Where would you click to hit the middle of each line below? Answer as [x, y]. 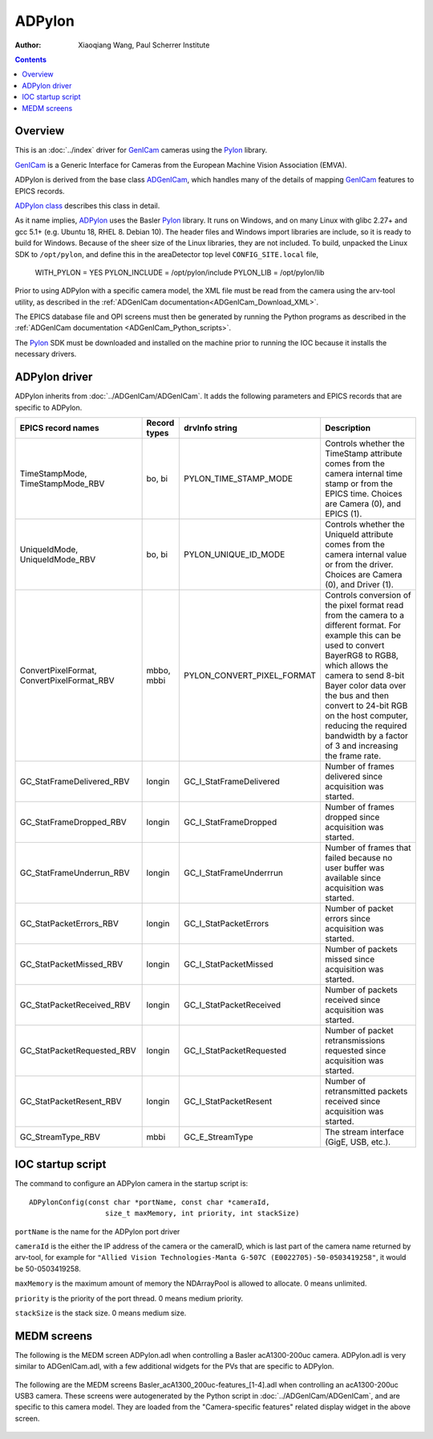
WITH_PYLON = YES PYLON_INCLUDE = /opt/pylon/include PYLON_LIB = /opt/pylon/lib [180, 272]
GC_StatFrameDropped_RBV [73, 822]
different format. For [363, 625]
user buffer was [355, 868]
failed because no [359, 857]
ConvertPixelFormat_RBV [67, 681]
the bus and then [357, 695]
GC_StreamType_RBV [60, 1137]
